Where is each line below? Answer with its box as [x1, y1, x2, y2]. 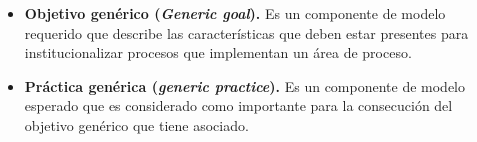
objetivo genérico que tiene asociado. [24, 114, 249, 135]
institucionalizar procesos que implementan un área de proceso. [24, 42, 412, 63]
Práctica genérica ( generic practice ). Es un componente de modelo [24, 75, 466, 96]
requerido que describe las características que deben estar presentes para [24, 22, 469, 43]
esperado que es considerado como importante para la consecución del [24, 95, 453, 116]
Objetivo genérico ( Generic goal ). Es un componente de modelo [24, 3, 446, 23]
